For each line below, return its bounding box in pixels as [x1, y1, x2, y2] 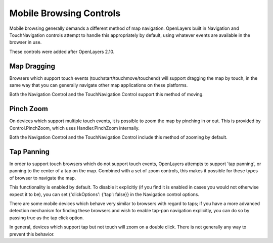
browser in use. [9, 39, 42, 45]
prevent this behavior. [9, 231, 55, 237]
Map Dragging [9, 62, 56, 70]
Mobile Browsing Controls [9, 8, 121, 19]
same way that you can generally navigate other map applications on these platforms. [9, 82, 188, 88]
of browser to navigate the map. [9, 175, 76, 181]
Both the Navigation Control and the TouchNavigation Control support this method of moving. [9, 91, 204, 98]
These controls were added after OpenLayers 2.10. [9, 48, 115, 55]
